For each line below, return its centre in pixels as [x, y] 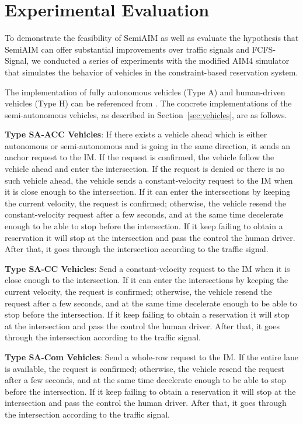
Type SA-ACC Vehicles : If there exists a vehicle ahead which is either [136, 134]
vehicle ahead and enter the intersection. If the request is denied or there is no [145, 169]
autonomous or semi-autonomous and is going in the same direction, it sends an [148, 145]
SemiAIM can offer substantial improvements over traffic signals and [127, 49]
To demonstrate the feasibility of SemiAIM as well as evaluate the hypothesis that [152, 38]
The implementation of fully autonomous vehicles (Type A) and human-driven [145, 92]
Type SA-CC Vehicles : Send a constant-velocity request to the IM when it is [147, 268]
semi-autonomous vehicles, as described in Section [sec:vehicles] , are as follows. [146, 114]
